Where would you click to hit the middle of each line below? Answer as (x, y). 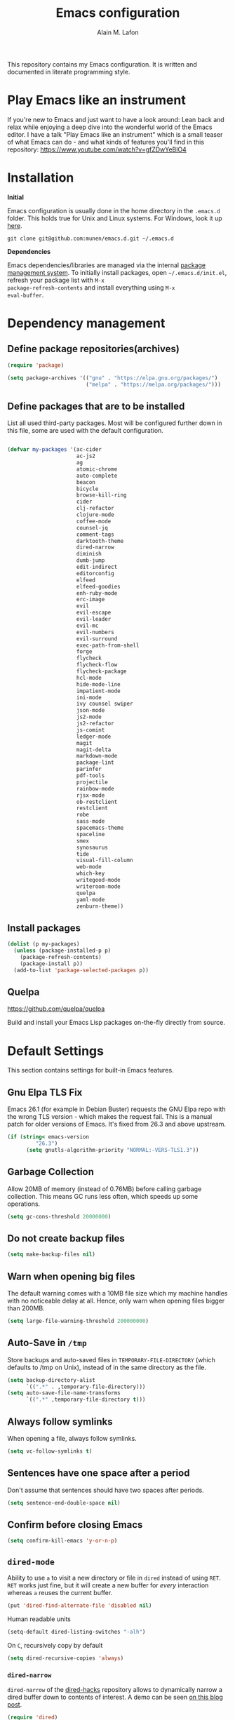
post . (15, 1704)
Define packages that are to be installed (96, 406)
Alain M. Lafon (118, 32)
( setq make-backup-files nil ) (52, 1255)
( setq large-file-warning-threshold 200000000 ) (78, 1321)
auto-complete (97, 476)
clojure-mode (95, 515)
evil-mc (87, 626)
